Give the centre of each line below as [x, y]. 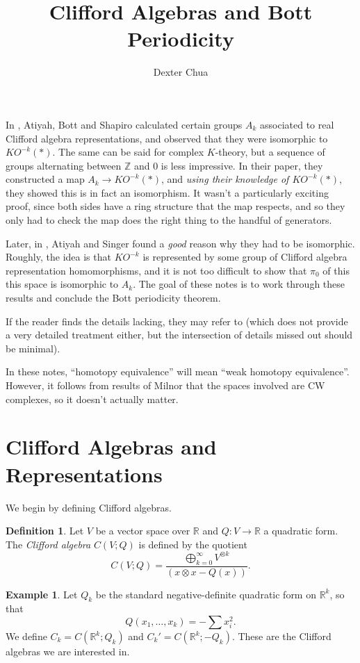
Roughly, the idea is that [58, 257]
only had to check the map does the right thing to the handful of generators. [169, 220]
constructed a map [45, 179]
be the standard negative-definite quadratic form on [206, 594]
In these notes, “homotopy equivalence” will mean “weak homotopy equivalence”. [178, 371]
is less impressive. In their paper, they [242, 165]
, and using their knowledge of [225, 179]
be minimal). [33, 348]
